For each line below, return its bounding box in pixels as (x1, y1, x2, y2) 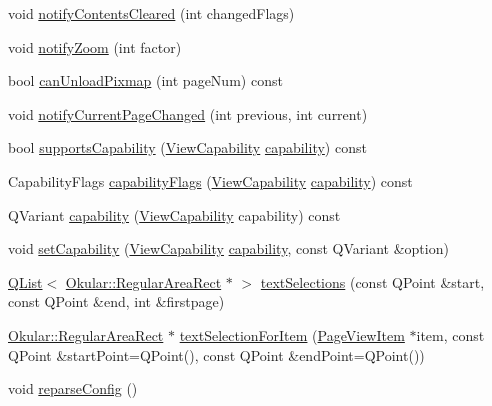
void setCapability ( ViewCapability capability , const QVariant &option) (8, 238, 449, 259)
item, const (416, 324, 485, 345)
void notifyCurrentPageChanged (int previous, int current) (8, 103, 368, 124)
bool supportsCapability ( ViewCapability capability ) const (8, 137, 367, 158)
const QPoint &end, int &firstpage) (8, 291, 225, 312)
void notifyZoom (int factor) (8, 36, 182, 57)
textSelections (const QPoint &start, (260, 271, 485, 292)
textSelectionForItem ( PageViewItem (179, 324, 405, 345)
